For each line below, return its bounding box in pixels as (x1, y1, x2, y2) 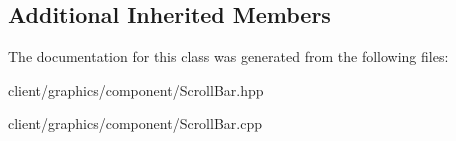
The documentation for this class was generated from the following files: (8, 46, 449, 67)
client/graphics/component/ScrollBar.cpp (8, 113, 262, 134)
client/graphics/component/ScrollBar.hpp (8, 79, 264, 100)
